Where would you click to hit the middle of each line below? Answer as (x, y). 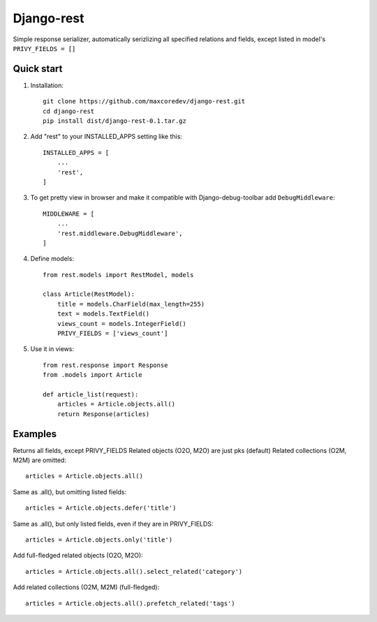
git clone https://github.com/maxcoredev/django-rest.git (144, 102)
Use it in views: (52, 349)
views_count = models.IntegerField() (121, 324)
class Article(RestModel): (89, 294)
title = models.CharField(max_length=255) (131, 304)
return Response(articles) (103, 414)
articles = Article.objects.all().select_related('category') (134, 571)
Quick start (38, 69)
